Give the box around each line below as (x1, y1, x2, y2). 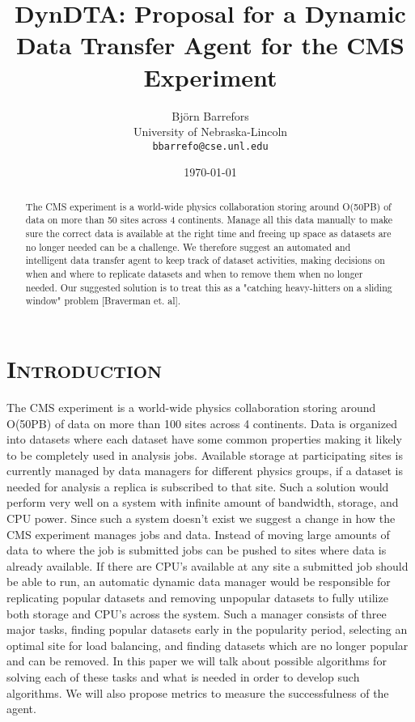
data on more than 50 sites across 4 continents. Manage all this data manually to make (25, 213, 393, 227)
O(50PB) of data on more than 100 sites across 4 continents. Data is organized (6, 414, 397, 431)
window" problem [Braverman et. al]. (25, 294, 181, 308)
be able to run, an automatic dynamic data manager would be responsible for (6, 573, 391, 590)
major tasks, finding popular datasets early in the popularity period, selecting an (6, 621, 408, 638)
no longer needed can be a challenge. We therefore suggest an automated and (25, 240, 351, 253)
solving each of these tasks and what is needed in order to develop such (6, 669, 360, 686)
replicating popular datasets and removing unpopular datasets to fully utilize (6, 589, 388, 606)
